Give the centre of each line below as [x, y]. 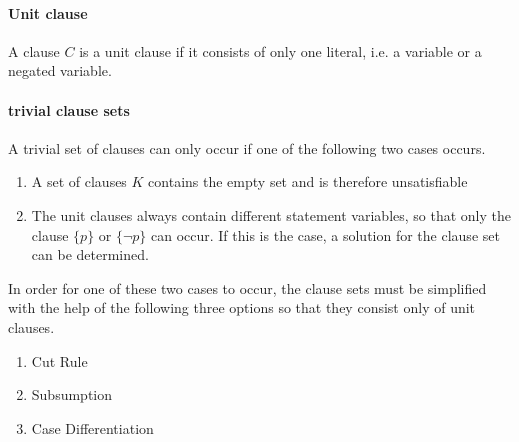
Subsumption [72, 394]
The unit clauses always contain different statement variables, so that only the [271, 214]
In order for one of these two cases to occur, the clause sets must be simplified [247, 287]
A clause [34, 50]
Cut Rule [59, 360]
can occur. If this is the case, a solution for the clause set [325, 234]
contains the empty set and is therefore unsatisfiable [308, 181]
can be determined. [90, 254]
